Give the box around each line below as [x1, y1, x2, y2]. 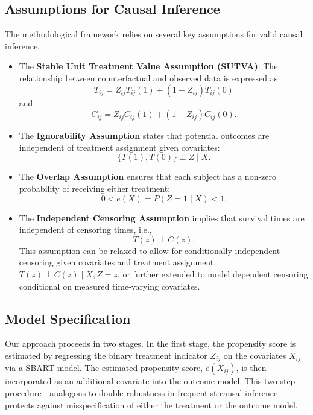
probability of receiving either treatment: [19, 182, 171, 194]
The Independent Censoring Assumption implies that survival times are [19, 211, 305, 224]
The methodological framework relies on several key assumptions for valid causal [5, 28, 303, 40]
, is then [236, 361, 267, 374]
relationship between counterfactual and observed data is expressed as [19, 71, 278, 84]
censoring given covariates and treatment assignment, [19, 256, 217, 268]
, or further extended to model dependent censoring [117, 267, 308, 280]
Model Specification [5, 309, 131, 328]
